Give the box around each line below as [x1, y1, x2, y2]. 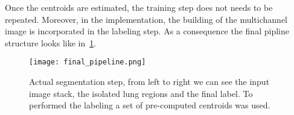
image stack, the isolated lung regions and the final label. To [29, 87, 253, 99]
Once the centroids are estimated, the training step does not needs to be [5, 1, 273, 13]
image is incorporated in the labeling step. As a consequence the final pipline [5, 25, 289, 37]
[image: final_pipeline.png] [29, 58, 146, 67]
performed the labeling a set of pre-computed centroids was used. [29, 99, 270, 111]
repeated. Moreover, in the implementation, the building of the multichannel [5, 13, 287, 25]
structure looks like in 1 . [5, 36, 97, 49]
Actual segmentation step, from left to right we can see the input [29, 75, 270, 88]
